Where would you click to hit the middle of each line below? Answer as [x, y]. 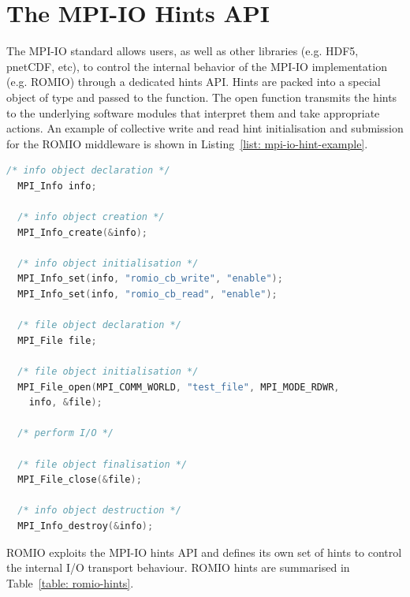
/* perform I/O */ [66, 433]
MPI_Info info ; [57, 186]
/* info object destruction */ [99, 511]
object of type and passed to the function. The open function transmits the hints [202, 97]
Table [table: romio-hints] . [70, 582]
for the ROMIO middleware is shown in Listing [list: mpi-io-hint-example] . [187, 143]
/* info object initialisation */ [108, 263]
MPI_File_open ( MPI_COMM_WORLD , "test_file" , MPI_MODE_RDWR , [179, 387]
